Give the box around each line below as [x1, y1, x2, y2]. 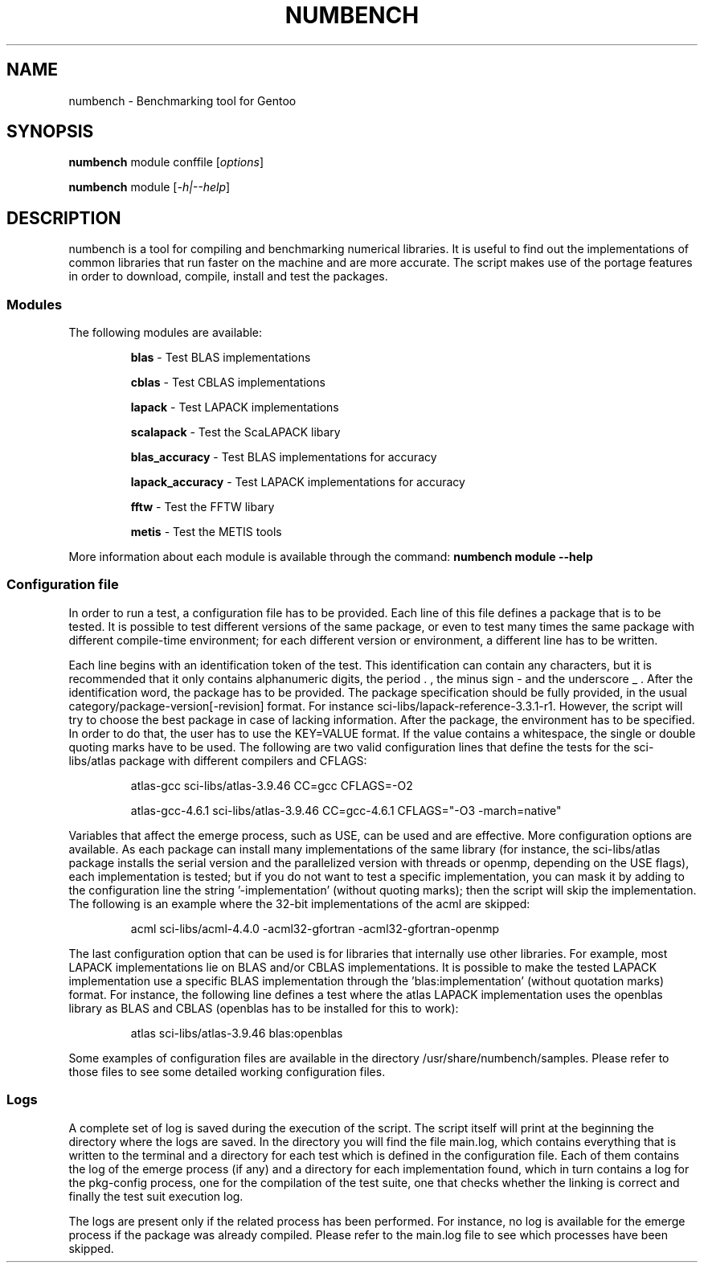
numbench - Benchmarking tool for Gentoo [68, 93, 297, 108]
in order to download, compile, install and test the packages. [68, 269, 388, 284]
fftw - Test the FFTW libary [130, 500, 275, 514]
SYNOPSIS [6, 121, 94, 142]
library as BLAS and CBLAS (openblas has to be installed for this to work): [68, 1001, 459, 1015]
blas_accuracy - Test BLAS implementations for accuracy [130, 450, 437, 465]
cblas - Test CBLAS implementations [130, 375, 325, 390]
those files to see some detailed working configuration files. [68, 1064, 386, 1079]
